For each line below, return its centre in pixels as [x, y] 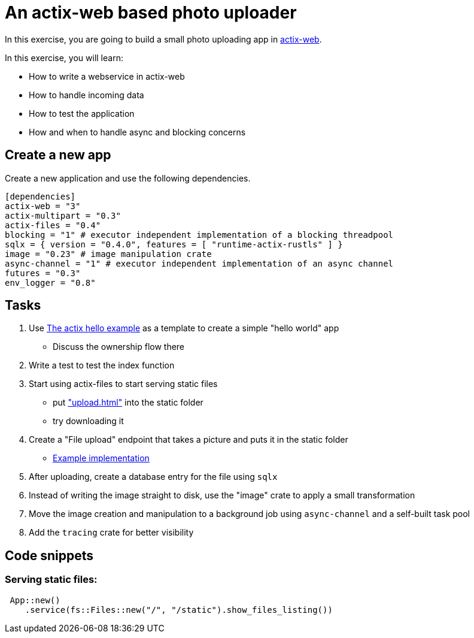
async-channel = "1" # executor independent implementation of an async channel [199, 263]
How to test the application [82, 113]
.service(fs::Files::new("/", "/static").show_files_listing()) [179, 610]
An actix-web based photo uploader [151, 13]
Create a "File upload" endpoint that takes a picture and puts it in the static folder [189, 440]
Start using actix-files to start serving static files [123, 384]
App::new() [35, 600]
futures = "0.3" [43, 273]
